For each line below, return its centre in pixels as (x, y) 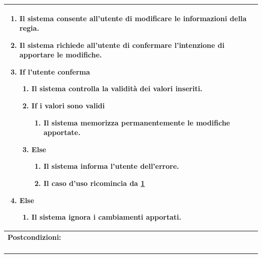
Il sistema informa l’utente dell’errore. (111, 166)
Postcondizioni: (35, 237)
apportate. (62, 132)
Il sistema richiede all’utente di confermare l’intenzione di (122, 45)
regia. (29, 28)
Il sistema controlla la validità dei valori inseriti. (117, 88)
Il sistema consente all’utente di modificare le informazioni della (133, 18)
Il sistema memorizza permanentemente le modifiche (137, 122)
